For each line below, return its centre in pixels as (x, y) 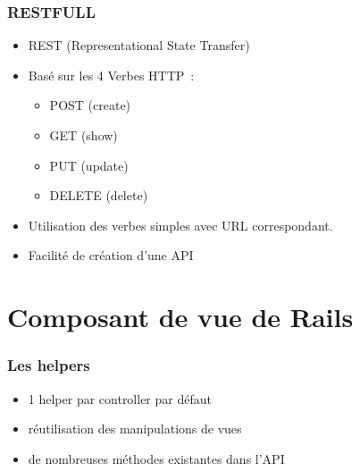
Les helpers (49, 365)
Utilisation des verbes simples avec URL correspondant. (180, 225)
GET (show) (84, 135)
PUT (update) (89, 165)
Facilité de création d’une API (111, 255)
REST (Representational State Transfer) (139, 45)
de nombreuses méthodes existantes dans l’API (156, 458)
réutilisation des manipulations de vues (135, 429)
